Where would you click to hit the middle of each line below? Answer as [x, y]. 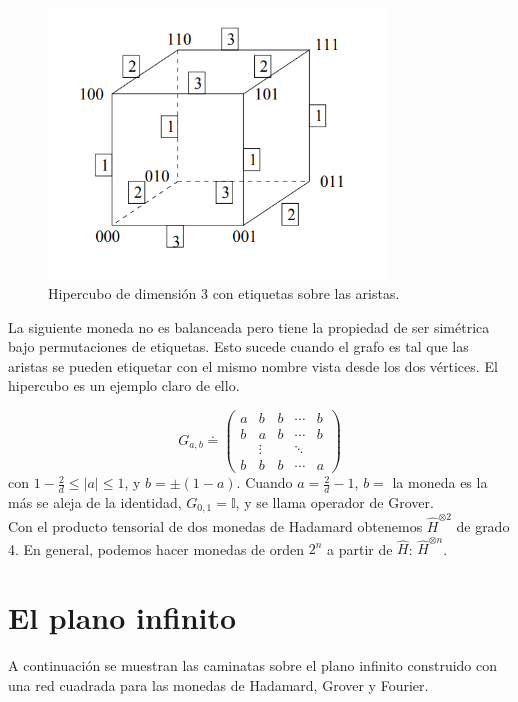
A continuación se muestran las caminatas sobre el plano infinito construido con [253, 665]
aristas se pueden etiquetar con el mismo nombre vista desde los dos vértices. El [253, 365]
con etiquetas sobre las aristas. [306, 292]
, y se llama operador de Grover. [334, 501]
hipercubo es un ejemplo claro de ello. [124, 385]
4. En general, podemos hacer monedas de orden [156, 548]
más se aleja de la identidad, [95, 501]
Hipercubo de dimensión [122, 292]
